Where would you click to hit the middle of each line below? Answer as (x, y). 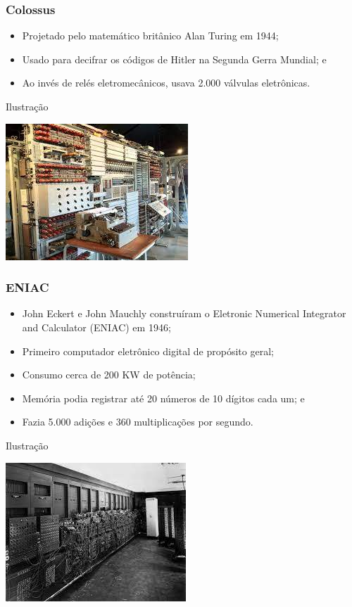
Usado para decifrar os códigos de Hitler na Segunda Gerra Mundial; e (174, 59)
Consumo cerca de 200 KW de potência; (109, 375)
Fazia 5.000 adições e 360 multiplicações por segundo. (138, 422)
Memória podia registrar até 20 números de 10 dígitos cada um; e (163, 398)
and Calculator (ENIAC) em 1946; (96, 327)
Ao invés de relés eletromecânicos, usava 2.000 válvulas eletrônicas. (166, 83)
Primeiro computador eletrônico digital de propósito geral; (148, 351)
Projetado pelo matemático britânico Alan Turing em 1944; (150, 36)
